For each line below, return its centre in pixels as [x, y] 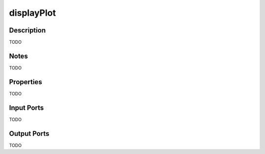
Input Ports [26, 108]
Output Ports [29, 134]
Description [27, 30]
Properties [26, 82]
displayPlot [33, 13]
